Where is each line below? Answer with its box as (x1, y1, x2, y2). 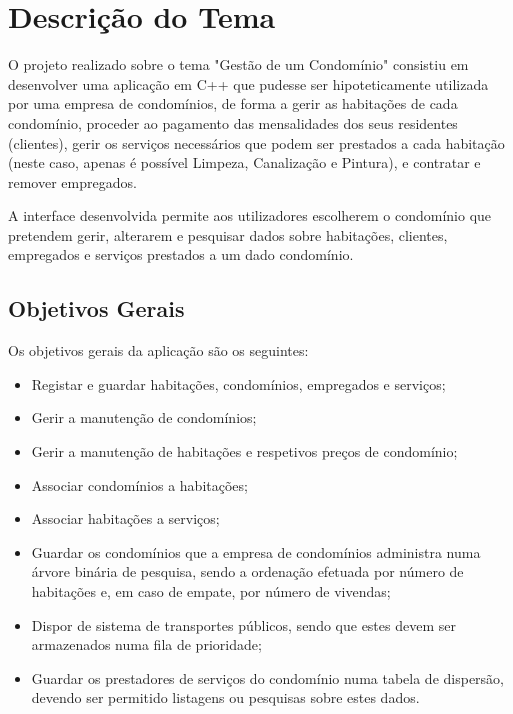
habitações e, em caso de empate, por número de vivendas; (31, 581, 391, 602)
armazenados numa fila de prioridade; (31, 634, 262, 655)
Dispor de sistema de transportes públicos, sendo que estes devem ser (31, 614, 456, 635)
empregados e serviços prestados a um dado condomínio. (8, 244, 354, 265)
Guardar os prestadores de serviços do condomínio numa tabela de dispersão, (31, 667, 505, 688)
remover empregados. (8, 171, 137, 192)
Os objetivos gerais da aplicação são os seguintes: (8, 340, 309, 361)
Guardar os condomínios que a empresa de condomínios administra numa (31, 541, 481, 562)
